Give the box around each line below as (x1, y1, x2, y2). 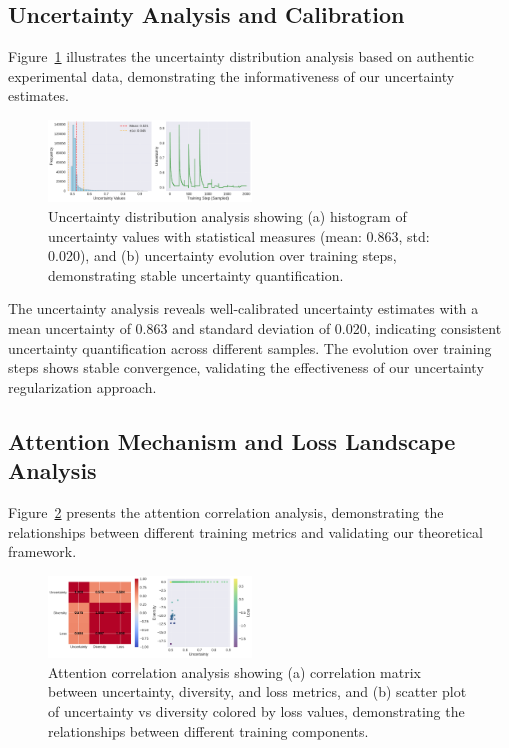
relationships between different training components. (48, 720, 369, 741)
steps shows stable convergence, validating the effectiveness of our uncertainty (8, 357, 484, 378)
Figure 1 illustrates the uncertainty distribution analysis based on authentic (8, 46, 474, 67)
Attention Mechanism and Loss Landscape (8, 425, 456, 456)
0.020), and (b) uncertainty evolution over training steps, (48, 245, 397, 266)
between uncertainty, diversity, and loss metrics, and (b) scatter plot (48, 681, 467, 702)
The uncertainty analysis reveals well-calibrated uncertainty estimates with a (8, 298, 479, 319)
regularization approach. (8, 376, 157, 397)
